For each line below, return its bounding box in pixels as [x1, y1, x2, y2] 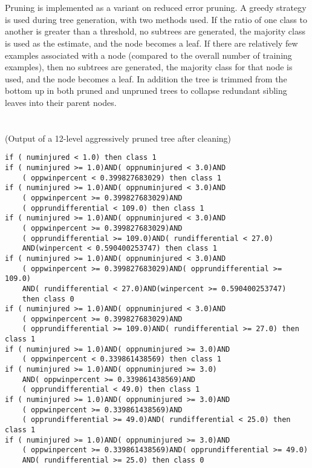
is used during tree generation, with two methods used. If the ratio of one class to [5, 13, 307, 25]
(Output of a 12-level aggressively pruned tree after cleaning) [5, 131, 232, 144]
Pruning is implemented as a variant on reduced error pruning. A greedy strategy [5, 1, 307, 14]
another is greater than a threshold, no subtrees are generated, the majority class [5, 25, 305, 38]
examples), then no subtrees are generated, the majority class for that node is [5, 61, 293, 73]
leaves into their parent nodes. [5, 96, 117, 108]
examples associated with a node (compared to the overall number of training [5, 48, 292, 61]
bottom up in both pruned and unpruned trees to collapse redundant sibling [5, 84, 287, 97]
